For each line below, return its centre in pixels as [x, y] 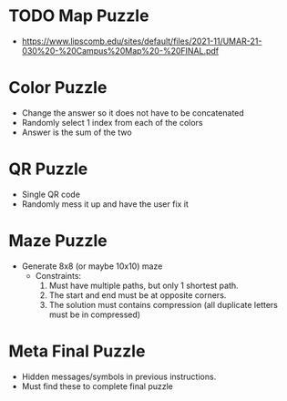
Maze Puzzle [58, 241]
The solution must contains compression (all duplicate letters [164, 304]
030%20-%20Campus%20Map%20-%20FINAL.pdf [120, 50]
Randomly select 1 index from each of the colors [112, 122]
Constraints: [58, 275]
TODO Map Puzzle [79, 16]
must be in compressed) [95, 314]
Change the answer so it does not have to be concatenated [133, 113]
